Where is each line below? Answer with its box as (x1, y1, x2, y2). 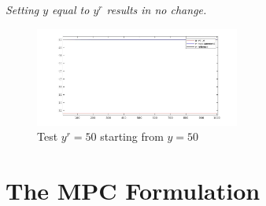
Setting (6, 2, 39, 17)
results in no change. (106, 2, 207, 17)
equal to (52, 2, 90, 17)
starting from (100, 128, 164, 145)
